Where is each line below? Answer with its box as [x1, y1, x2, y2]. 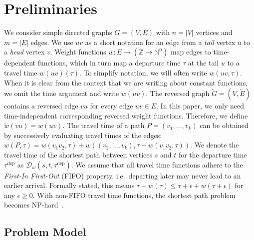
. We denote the [190, 139, 239, 150]
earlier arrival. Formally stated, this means [4, 180, 135, 190]
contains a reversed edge [4, 100, 78, 111]
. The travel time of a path [62, 120, 145, 130]
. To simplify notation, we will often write [79, 67, 207, 77]
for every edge [90, 100, 133, 111]
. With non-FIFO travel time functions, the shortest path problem [32, 189, 236, 200]
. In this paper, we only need [156, 100, 244, 111]
